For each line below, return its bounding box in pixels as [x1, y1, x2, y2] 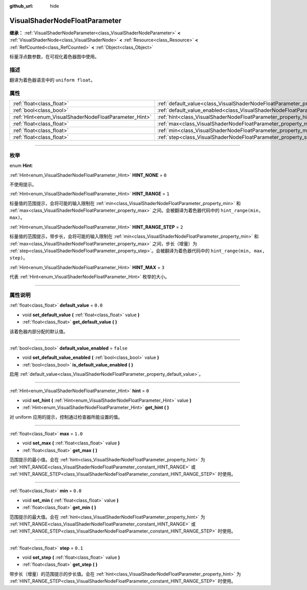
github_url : [9, 3, 33, 9]
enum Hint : [9, 162, 33, 169]
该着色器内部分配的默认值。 [9, 328, 68, 334]
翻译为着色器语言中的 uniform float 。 [9, 77, 96, 83]
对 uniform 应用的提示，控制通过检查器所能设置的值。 [9, 414, 123, 420]
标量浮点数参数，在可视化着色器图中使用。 [9, 54, 99, 60]
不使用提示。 [9, 181, 37, 187]
